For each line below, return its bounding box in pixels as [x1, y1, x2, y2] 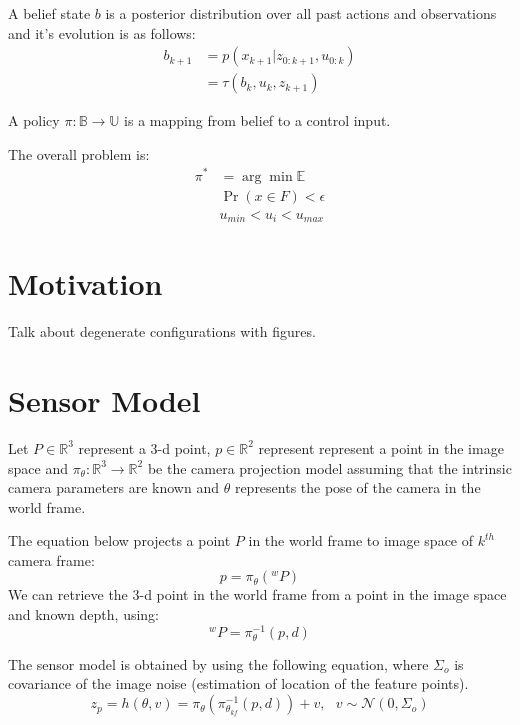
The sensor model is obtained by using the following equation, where [8, 653, 429, 674]
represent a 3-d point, [78, 437, 211, 458]
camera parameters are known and [8, 477, 219, 498]
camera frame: [8, 549, 95, 570]
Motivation [8, 263, 163, 304]
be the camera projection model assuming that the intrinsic [147, 457, 512, 478]
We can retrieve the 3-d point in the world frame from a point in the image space [8, 584, 507, 605]
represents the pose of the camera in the [234, 477, 481, 498]
